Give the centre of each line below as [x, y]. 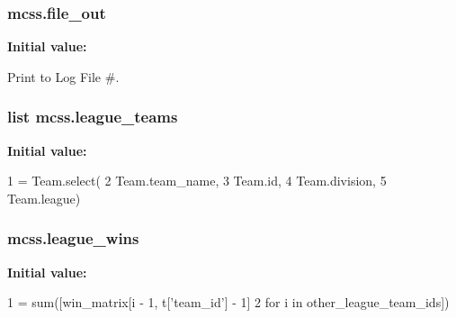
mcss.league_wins [73, 238]
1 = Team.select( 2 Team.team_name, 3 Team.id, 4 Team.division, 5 [197, 181]
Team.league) [44, 198]
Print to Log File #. [63, 76]
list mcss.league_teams [93, 117]
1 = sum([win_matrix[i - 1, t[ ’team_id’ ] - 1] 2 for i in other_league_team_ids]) [228, 302]
